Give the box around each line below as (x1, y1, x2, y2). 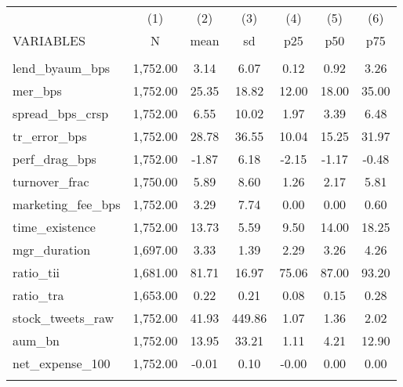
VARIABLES (13, 31, 85, 49)
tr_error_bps (13, 127, 87, 145)
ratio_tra (13, 286, 64, 304)
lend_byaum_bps (13, 59, 111, 77)
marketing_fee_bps (13, 195, 121, 213)
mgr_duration (13, 241, 91, 259)
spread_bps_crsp (13, 104, 109, 122)
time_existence (13, 218, 96, 236)
